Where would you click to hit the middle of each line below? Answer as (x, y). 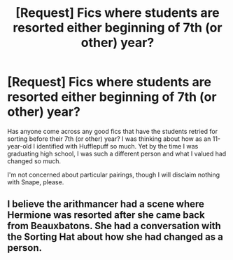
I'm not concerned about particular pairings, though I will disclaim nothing (114, 175)
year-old (20, 146)
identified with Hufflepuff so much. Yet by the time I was (117, 146)
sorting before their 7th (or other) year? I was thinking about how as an (109, 139)
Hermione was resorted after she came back (106, 215)
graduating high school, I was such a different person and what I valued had (117, 153)
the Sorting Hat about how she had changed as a (115, 237)
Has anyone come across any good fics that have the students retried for (113, 131)
